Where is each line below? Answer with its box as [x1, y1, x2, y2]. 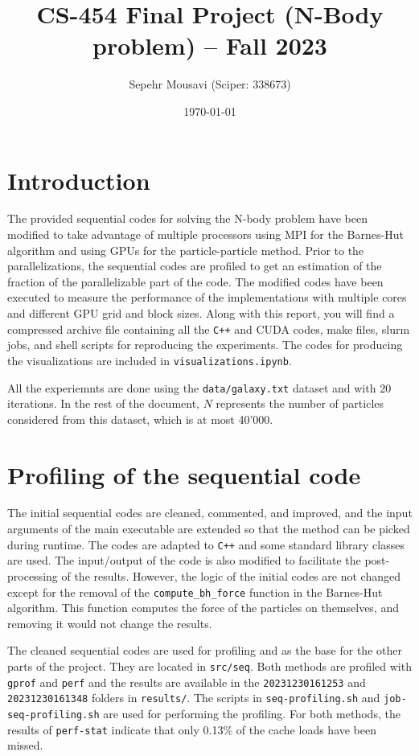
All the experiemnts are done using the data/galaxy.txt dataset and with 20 [7, 379, 392, 396]
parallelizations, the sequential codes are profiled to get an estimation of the [7, 257, 382, 274]
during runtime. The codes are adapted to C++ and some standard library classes [7, 536, 405, 553]
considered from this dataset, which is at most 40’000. [7, 410, 273, 427]
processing [7, 567, 58, 584]
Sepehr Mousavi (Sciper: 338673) [129, 76, 291, 92]
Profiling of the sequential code [7, 458, 361, 491]
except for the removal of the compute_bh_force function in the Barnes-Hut [7, 583, 383, 600]
